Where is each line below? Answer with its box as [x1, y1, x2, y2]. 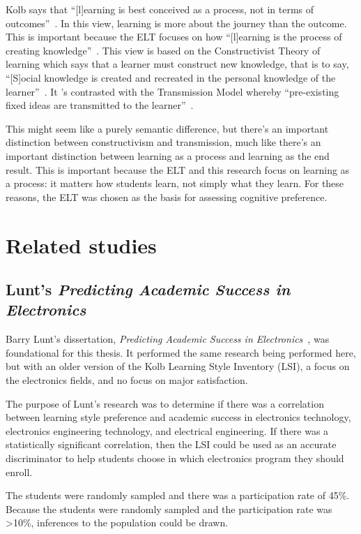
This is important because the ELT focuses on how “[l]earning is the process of [6, 29, 342, 44]
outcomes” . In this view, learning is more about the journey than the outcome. [6, 15, 347, 30]
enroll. [6, 464, 33, 479]
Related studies [6, 230, 157, 259]
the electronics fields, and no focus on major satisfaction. [6, 373, 248, 387]
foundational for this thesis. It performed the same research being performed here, [6, 345, 356, 359]
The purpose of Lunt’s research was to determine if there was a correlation [6, 396, 324, 410]
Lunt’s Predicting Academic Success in [6, 279, 291, 300]
